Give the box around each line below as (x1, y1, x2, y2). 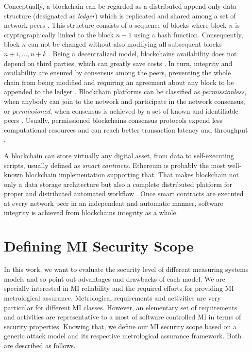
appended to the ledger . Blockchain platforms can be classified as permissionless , (4, 86, 247, 97)
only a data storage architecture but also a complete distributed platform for (4, 179, 233, 189)
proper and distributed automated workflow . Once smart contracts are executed (4, 188, 244, 199)
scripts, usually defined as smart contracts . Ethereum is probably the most (4, 160, 226, 170)
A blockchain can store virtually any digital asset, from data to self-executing (4, 150, 234, 160)
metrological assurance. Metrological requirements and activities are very (4, 292, 221, 302)
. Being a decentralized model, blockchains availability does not (49, 48, 237, 58)
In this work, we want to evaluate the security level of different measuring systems (4, 264, 249, 274)
